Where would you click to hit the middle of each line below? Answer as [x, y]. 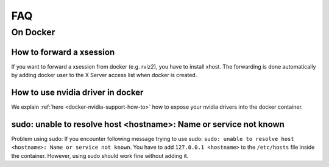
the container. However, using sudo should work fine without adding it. [100, 155]
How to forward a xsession [63, 52]
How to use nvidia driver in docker [77, 92]
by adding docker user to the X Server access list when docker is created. [104, 75]
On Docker [33, 32]
